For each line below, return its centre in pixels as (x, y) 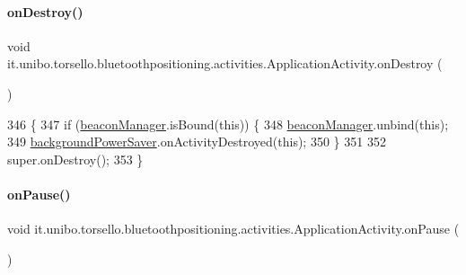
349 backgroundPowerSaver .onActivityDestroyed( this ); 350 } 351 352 (197, 142)
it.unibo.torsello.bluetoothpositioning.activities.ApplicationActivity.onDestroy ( (225, 63)
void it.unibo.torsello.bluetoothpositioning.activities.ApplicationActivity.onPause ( (233, 229)
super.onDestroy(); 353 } (75, 159)
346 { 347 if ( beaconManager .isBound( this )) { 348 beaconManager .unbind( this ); (228, 124)
